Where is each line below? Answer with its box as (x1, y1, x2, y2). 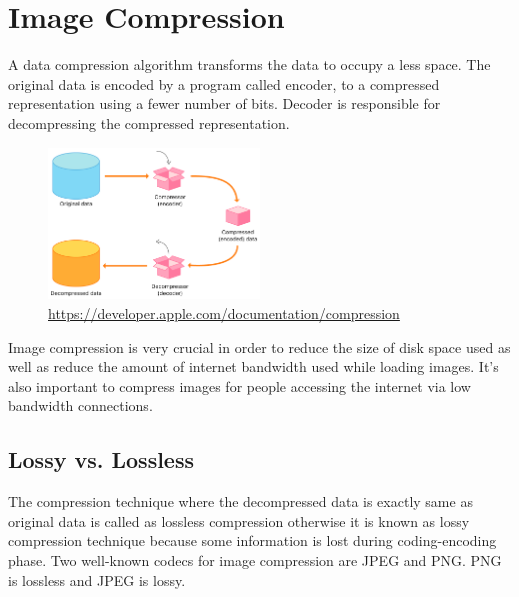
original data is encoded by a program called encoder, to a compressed (8, 73, 440, 94)
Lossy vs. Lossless (8, 444, 194, 475)
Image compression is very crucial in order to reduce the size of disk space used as (8, 336, 511, 357)
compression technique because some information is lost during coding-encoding (8, 530, 497, 551)
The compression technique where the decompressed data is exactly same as (8, 491, 473, 512)
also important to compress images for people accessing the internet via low (8, 375, 471, 396)
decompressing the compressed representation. (8, 112, 290, 133)
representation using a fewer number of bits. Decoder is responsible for (8, 93, 441, 114)
